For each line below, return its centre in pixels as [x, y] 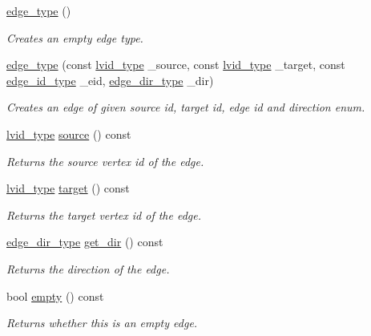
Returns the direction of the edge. [88, 268]
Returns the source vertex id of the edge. [105, 161]
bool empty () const [55, 296]
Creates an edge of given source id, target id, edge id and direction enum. [186, 107]
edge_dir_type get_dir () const [85, 242]
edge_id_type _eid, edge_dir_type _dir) [110, 80]
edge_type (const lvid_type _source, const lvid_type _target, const [176, 65]
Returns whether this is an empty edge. [102, 323]
